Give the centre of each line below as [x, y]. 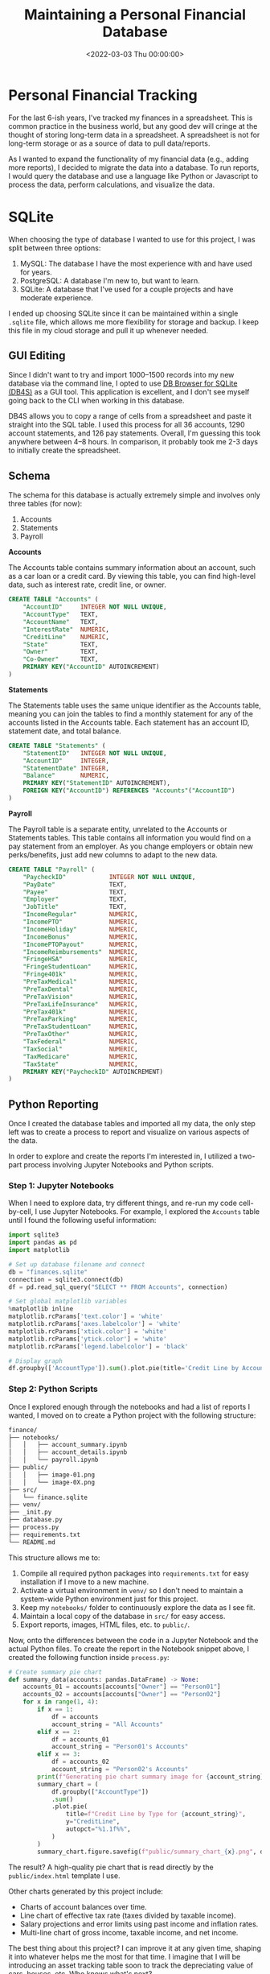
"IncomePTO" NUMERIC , [80, 922]
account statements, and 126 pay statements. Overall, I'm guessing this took [135, 433]
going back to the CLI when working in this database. [96, 401]
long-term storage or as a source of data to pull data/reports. [109, 143]
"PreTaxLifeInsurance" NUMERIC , [80, 1004]
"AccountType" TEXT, [61, 614]
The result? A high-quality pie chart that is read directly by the [111, 1867]
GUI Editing [37, 356]
